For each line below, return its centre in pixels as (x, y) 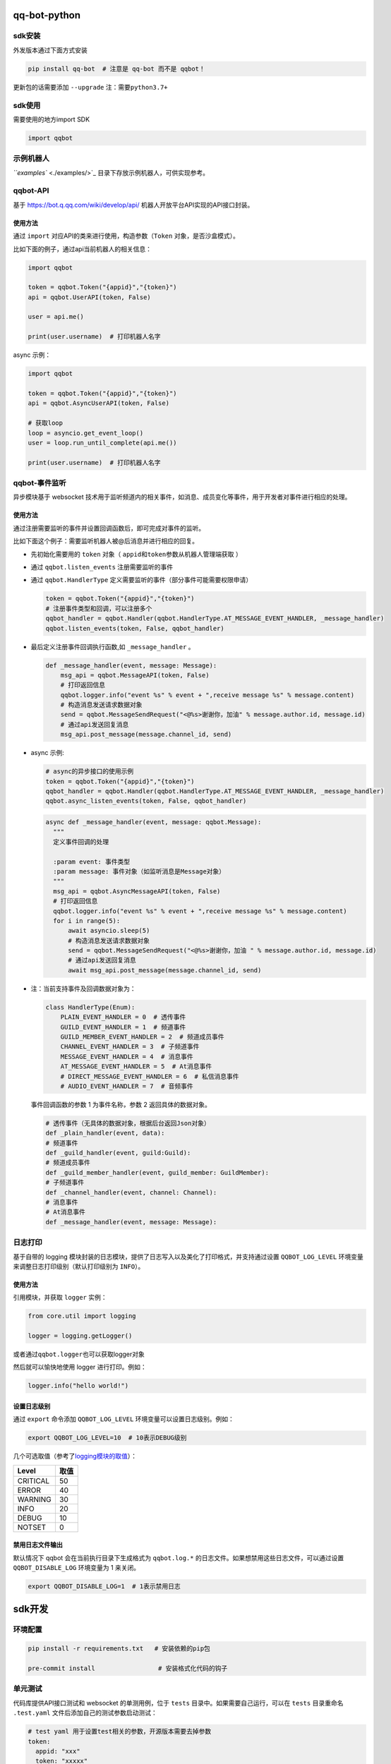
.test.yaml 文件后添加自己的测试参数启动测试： (85, 1713)
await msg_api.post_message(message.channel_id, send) (165, 970)
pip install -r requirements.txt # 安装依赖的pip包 (119, 1649)
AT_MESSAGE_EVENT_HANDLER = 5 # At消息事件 (136, 1067)
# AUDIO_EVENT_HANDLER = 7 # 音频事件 (127, 1086)
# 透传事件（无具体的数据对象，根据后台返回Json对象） (128, 1123)
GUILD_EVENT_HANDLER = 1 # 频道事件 (123, 1027)
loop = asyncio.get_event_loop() (86, 433)
